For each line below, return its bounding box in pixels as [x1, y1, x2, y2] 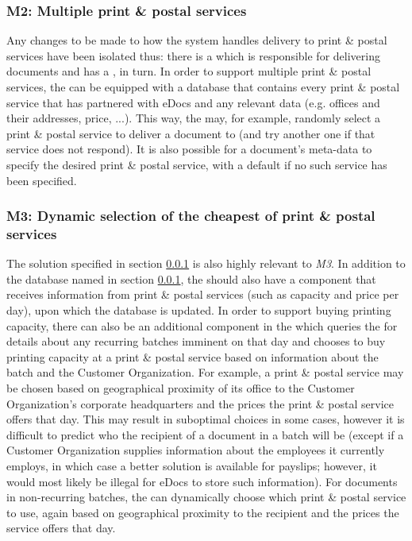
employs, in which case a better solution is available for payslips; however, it [6, 458, 377, 474]
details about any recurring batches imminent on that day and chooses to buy [6, 333, 386, 350]
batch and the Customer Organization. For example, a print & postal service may [6, 364, 404, 381]
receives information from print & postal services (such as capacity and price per [6, 286, 399, 303]
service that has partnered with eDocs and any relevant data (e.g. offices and [6, 94, 380, 110]
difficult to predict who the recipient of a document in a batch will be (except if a [6, 426, 404, 442]
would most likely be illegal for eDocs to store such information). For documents [6, 473, 398, 489]
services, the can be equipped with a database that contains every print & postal [6, 79, 400, 95]
